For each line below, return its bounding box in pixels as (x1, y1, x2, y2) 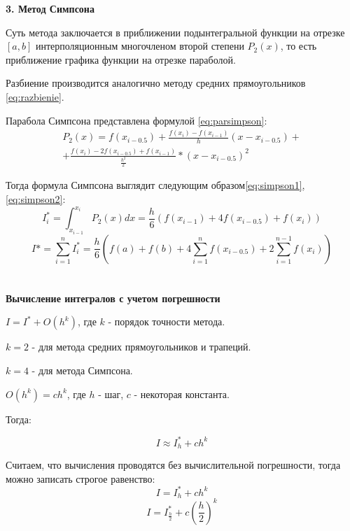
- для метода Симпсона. (31, 362, 133, 377)
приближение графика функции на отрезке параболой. (6, 52, 236, 66)
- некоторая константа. (134, 386, 230, 401)
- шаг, (98, 386, 124, 401)
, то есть (280, 38, 317, 53)
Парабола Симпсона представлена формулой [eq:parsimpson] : (6, 113, 267, 127)
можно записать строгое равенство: (6, 471, 155, 486)
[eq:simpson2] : (6, 192, 66, 206)
